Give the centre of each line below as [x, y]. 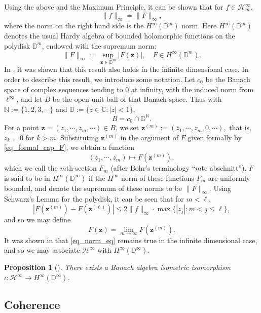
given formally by [215, 137]
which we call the [31, 168]
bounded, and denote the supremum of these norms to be [93, 188]
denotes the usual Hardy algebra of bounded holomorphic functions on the [120, 36]
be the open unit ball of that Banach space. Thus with [137, 99]
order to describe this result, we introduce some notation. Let [100, 79]
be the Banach [228, 79]
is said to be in [27, 178]
